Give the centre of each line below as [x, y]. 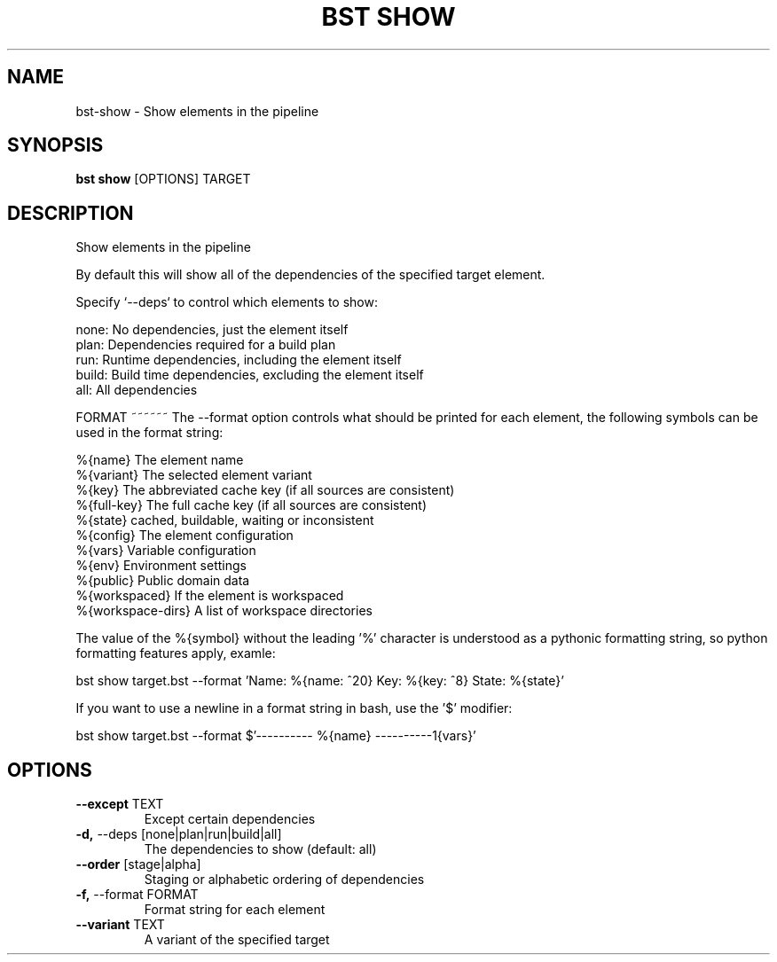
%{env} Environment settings [161, 566]
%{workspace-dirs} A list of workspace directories [224, 611]
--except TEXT [120, 804]
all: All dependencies [137, 390]
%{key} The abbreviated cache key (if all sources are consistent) [265, 490]
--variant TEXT [120, 925]
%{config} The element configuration [184, 536]
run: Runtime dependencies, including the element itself [239, 360]
